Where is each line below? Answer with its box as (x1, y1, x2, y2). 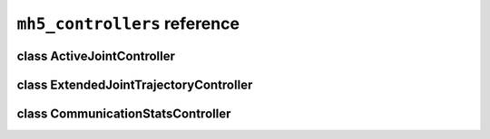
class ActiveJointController (16, 48, 176, 63)
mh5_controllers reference (16, 14, 240, 33)
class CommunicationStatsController (16, 107, 231, 121)
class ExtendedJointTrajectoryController (16, 77, 253, 92)
